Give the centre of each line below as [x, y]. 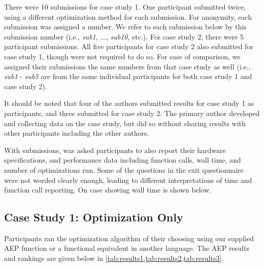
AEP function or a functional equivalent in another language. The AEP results [127, 248]
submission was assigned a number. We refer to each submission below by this [125, 27]
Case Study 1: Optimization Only [94, 217]
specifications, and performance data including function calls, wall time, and [123, 160]
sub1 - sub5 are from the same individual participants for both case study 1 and [128, 76]
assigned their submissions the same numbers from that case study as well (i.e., [127, 66]
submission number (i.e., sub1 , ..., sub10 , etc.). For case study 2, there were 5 [124, 36]
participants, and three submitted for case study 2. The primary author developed [132, 113]
